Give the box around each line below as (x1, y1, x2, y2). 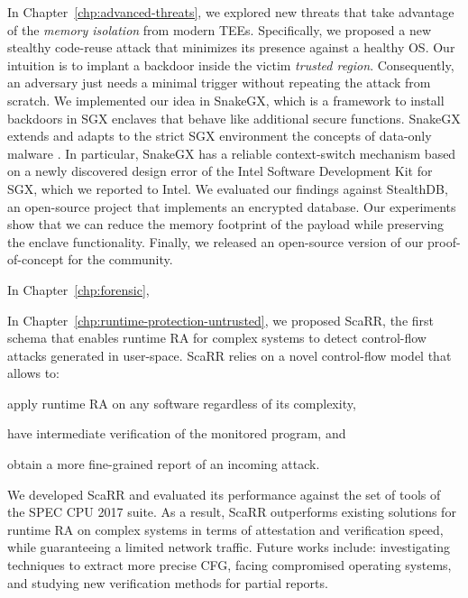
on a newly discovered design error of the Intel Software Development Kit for (7, 161, 433, 180)
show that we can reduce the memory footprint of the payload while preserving (7, 215, 445, 234)
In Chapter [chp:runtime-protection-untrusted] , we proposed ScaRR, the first (7, 310, 435, 329)
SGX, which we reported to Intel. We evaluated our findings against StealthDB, (7, 179, 448, 198)
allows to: (7, 363, 60, 382)
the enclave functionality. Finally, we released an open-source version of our (7, 232, 424, 251)
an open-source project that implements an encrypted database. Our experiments (7, 197, 456, 216)
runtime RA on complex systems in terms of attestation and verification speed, (7, 520, 444, 538)
